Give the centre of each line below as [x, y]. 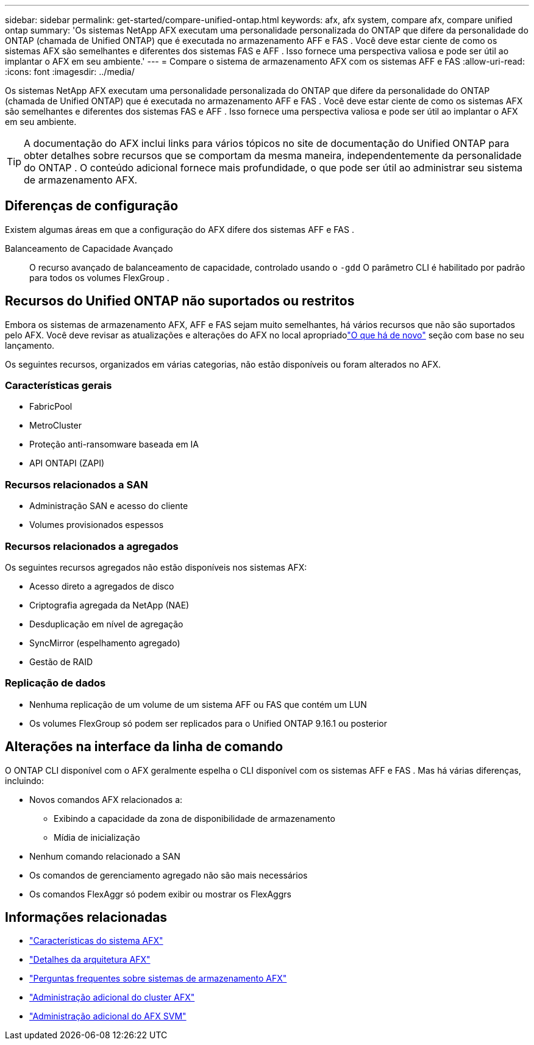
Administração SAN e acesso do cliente [109, 506]
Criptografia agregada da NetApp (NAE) [109, 605]
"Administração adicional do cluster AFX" [112, 997]
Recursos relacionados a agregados [92, 546]
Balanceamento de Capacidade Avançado [89, 248]
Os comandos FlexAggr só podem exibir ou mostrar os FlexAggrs [160, 894]
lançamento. [30, 345]
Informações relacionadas [86, 917]
